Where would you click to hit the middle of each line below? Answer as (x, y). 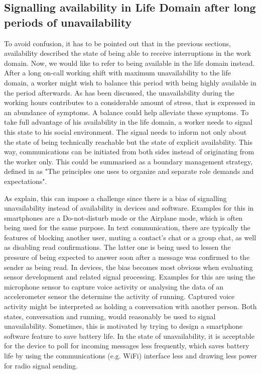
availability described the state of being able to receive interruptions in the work (127, 53)
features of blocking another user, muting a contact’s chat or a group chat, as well (130, 237)
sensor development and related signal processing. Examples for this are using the (130, 277)
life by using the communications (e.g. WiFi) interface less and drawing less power (130, 355)
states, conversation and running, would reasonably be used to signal (110, 316)
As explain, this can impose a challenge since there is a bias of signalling (115, 198)
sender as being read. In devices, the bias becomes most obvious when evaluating (128, 267)
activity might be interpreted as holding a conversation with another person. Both (130, 306)
